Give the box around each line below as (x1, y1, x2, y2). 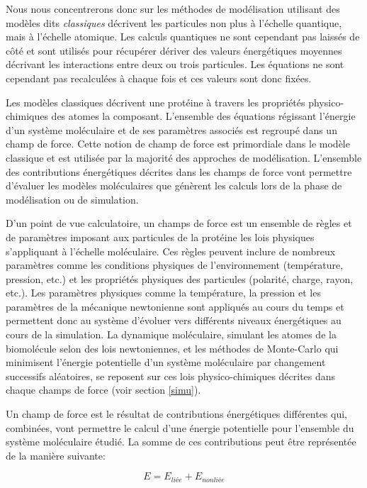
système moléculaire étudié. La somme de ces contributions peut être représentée (6, 434, 356, 449)
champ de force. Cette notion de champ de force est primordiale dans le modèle (6, 136, 350, 151)
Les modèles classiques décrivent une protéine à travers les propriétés (6, 94, 305, 109)
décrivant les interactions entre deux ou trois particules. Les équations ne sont (6, 57, 344, 72)
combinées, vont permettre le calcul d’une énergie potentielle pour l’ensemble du (6, 420, 354, 435)
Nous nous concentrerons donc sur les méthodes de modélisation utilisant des (6, 1, 340, 16)
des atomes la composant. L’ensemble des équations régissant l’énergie (51, 109, 356, 123)
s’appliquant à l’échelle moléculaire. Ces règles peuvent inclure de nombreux (6, 243, 336, 258)
